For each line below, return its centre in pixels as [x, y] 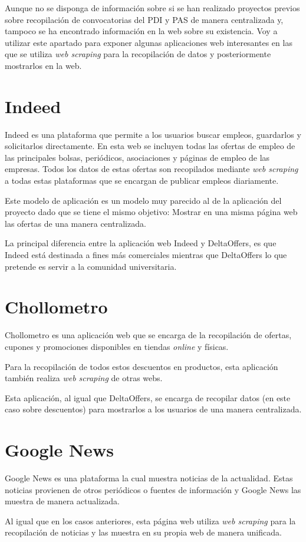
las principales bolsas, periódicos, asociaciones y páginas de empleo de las [137, 157]
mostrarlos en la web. [43, 65]
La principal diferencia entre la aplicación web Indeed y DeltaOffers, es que [141, 243]
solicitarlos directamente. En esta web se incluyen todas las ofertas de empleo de [150, 146]
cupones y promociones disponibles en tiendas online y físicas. [117, 346]
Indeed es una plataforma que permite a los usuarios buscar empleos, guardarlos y [153, 134]
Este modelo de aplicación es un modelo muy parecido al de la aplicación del [143, 200]
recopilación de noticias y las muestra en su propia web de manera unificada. [143, 532]
